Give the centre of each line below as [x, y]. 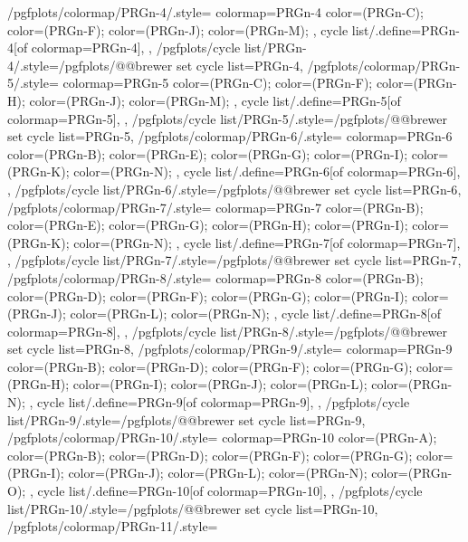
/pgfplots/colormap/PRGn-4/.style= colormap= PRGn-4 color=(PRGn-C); [215, 12]
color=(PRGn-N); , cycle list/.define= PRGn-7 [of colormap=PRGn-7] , [267, 242]
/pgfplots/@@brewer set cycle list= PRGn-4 [179, 65]
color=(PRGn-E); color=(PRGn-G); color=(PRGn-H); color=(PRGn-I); [208, 225]
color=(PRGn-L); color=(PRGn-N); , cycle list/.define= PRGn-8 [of [255, 314]
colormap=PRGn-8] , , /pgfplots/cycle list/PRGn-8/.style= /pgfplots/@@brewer [228, 331]
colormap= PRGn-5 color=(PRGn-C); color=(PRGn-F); [218, 83]
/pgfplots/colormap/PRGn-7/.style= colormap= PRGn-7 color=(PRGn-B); [215, 207]
